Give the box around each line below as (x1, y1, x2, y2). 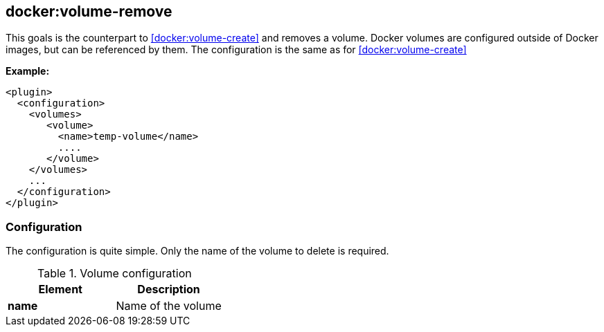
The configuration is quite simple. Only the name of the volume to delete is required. (6, 245, 389, 257)
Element (38, 282, 82, 297)
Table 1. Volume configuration (37, 266, 192, 281)
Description (137, 282, 200, 297)
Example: (6, 65, 50, 77)
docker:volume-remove (6, 3, 172, 20)
